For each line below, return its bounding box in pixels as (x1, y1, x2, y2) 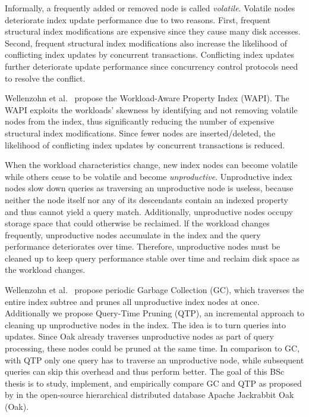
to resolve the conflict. (5, 71, 86, 84)
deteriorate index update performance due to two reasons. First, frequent (5, 13, 271, 26)
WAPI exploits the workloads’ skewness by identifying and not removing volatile (5, 103, 298, 116)
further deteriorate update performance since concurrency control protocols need (5, 60, 298, 72)
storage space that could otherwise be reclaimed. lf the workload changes (5, 217, 270, 229)
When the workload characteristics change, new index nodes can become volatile (5, 158, 298, 171)
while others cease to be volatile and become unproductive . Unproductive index (5, 170, 292, 182)
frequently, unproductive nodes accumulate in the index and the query (5, 228, 261, 241)
